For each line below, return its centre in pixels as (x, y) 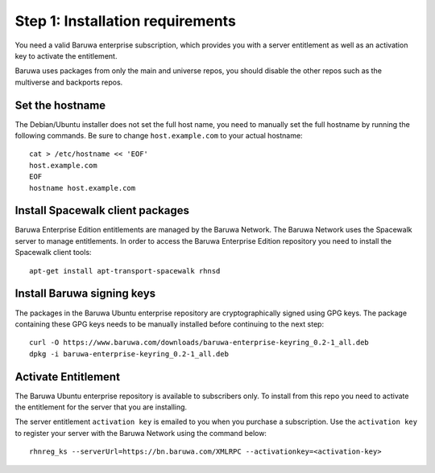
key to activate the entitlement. (66, 56)
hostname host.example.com (83, 188)
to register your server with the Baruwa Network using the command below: (141, 433)
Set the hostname (60, 105)
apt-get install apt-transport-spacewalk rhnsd (125, 271)
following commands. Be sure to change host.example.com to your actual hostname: (159, 136)
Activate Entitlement (68, 377)
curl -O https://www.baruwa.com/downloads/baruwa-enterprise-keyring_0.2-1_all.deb (199, 343)
